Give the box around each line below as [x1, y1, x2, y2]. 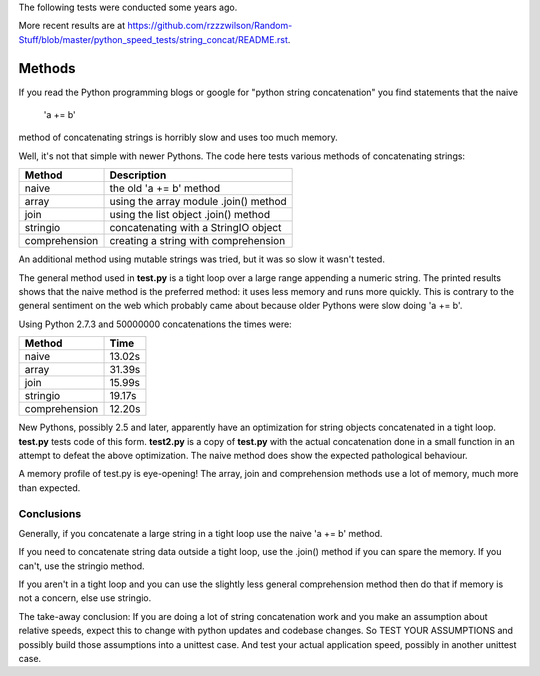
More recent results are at [18, 20, 126, 32]
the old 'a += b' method [109, 181, 220, 195]
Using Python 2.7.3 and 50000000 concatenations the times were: [18, 318, 292, 330]
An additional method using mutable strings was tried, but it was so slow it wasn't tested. [18, 253, 385, 265]
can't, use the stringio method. [18, 560, 145, 572]
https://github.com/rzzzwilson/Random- [126, 20, 293, 32]
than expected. [18, 481, 81, 494]
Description [109, 168, 167, 182]
